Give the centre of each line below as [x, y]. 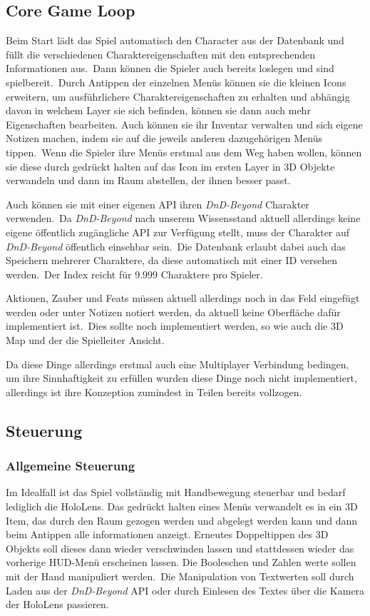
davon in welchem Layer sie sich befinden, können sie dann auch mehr [158, 110]
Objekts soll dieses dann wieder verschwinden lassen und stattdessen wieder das [180, 548]
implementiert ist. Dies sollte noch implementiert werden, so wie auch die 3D [175, 326]
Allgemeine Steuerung [71, 466]
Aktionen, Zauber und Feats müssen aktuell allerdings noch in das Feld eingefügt [183, 298]
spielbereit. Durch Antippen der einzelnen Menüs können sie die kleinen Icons [176, 82]
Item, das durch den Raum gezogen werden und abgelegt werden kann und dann [182, 520]
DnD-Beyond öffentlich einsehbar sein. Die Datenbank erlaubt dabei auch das [176, 246]
